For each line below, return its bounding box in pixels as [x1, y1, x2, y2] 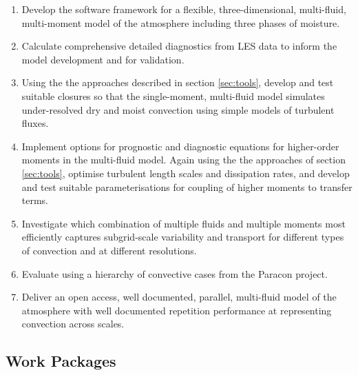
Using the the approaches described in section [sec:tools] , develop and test [21, 75, 334, 90]
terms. [21, 193, 49, 207]
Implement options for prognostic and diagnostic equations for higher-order [21, 139, 339, 153]
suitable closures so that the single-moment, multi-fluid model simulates [21, 88, 325, 103]
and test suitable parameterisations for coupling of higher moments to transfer [21, 179, 352, 194]
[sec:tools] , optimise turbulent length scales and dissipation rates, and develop [21, 165, 350, 180]
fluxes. [21, 116, 49, 130]
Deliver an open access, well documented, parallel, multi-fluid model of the [21, 290, 337, 304]
